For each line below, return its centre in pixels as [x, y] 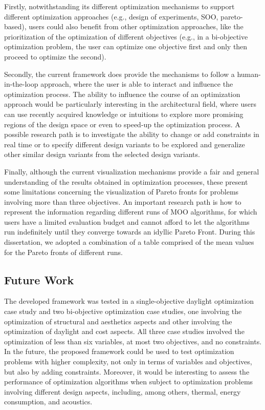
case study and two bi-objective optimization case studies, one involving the [123, 311]
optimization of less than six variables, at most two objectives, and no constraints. [133, 341]
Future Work [39, 279]
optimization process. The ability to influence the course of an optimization [122, 94]
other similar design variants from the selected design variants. [102, 154]
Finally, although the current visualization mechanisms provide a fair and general [132, 171]
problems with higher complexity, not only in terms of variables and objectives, [128, 362]
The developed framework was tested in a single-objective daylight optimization [129, 301]
